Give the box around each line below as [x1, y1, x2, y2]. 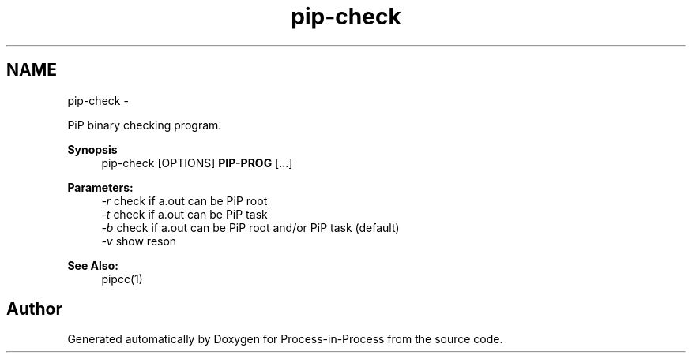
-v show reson [101, 234, 177, 248]
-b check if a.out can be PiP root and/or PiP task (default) [101, 220, 400, 234]
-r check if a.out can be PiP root [101, 193, 268, 208]
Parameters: [67, 180, 134, 194]
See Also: [67, 258, 118, 272]
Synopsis [67, 142, 118, 156]
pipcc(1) [101, 271, 143, 286]
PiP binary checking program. [67, 118, 222, 132]
